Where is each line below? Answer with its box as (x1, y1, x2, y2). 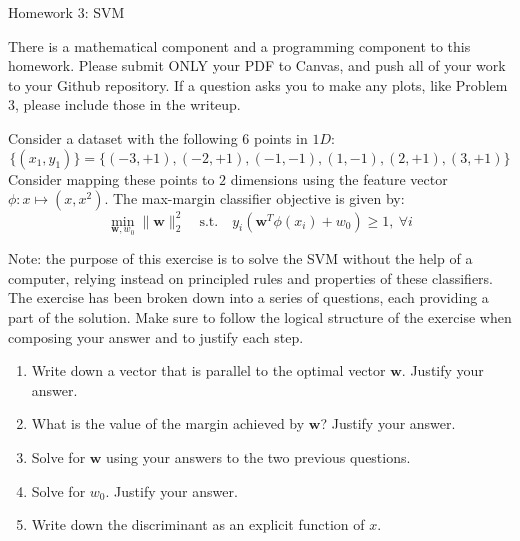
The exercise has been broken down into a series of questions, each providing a (8, 287, 489, 308)
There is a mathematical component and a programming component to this (8, 35, 471, 56)
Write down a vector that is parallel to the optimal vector (31, 360, 386, 381)
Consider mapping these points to (8, 168, 215, 189)
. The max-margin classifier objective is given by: (104, 188, 405, 209)
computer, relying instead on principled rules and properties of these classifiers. (8, 267, 493, 288)
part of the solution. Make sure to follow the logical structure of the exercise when (8, 307, 512, 328)
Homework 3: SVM (8, 2, 125, 22)
